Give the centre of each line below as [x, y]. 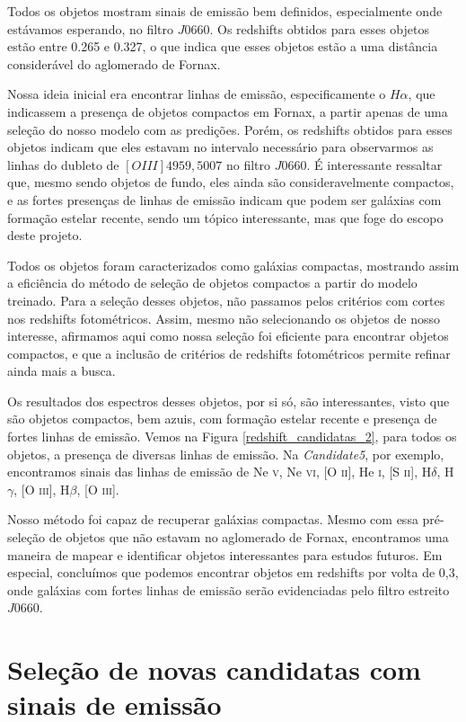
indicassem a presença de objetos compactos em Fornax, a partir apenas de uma [228, 111]
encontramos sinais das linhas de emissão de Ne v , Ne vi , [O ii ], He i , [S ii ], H [220, 472]
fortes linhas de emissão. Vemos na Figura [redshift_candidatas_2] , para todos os [232, 437]
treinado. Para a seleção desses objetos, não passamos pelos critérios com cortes [226, 300]
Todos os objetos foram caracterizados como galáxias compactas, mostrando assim [233, 265]
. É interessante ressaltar [374, 164]
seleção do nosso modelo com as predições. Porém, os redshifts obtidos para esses [230, 129]
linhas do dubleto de [63, 164]
